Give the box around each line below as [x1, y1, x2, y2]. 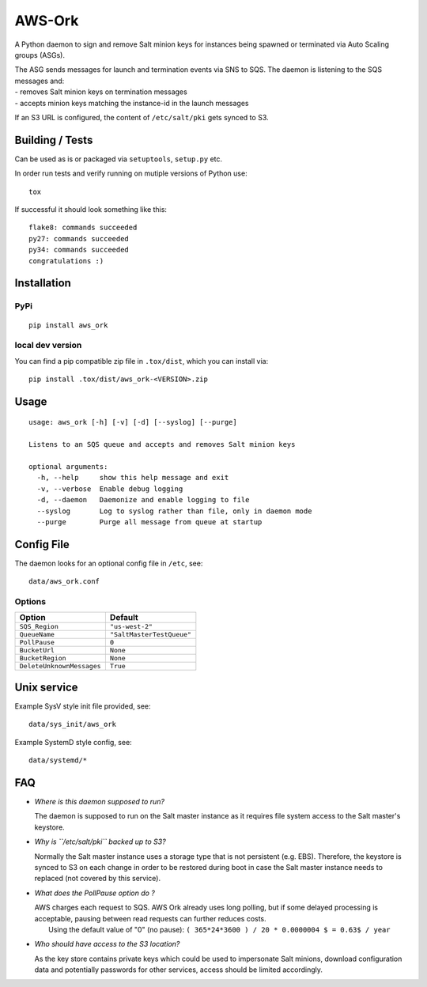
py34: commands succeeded [28, 245, 130, 255]
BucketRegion [19, 654, 66, 663]
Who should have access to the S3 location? [34, 940, 180, 949]
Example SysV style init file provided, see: [14, 701, 151, 711]
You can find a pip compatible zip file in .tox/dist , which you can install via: [14, 356, 269, 365]
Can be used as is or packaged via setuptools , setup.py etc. [14, 154, 223, 164]
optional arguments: [28, 463, 108, 471]
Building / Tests [14, 133, 93, 146]
